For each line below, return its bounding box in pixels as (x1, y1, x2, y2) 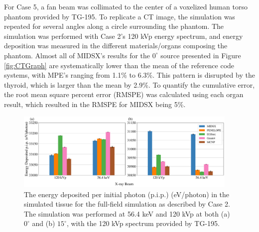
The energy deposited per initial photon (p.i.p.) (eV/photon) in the (24, 189, 230, 199)
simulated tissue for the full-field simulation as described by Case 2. (24, 199, 230, 209)
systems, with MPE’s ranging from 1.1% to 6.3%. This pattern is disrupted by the (4, 70, 255, 80)
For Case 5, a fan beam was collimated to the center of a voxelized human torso (4, 1, 248, 11)
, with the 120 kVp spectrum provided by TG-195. (66, 218, 220, 229)
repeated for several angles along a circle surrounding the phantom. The (4, 21, 224, 31)
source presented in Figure (160, 50, 241, 60)
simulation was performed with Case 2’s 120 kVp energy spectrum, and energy (4, 30, 243, 41)
